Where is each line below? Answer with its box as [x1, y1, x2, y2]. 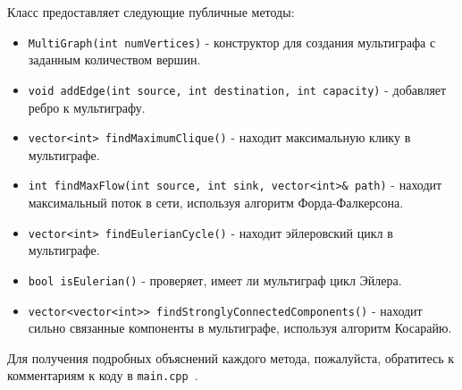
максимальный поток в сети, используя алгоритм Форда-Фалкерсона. [28, 193, 404, 211]
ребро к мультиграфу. [28, 97, 146, 116]
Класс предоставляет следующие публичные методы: [7, 3, 295, 21]
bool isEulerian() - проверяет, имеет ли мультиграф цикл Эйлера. [28, 270, 402, 289]
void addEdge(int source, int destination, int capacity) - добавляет [28, 80, 447, 98]
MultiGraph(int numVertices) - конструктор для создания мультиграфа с [28, 32, 436, 51]
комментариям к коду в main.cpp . [7, 366, 198, 385]
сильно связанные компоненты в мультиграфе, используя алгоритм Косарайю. [28, 318, 452, 337]
